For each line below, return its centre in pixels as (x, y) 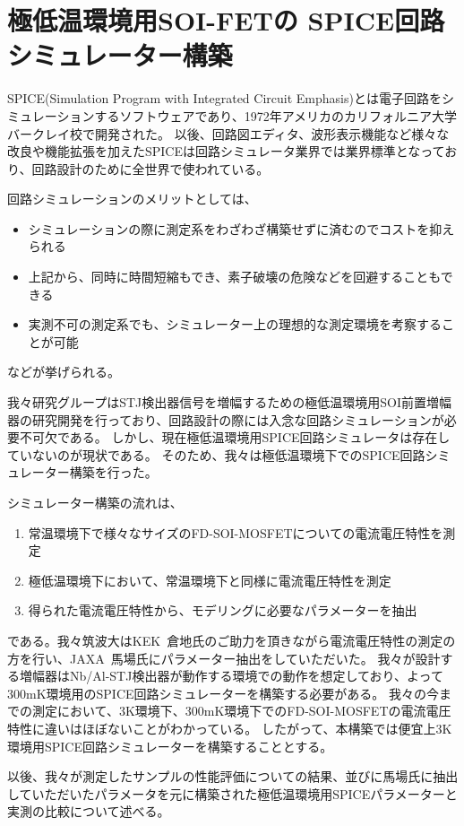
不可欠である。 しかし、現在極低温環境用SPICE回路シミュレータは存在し (235, 437)
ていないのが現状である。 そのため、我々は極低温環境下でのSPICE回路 (216, 454)
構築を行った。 (113, 472)
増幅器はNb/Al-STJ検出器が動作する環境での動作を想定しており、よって (231, 676)
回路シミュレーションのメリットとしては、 (132, 199)
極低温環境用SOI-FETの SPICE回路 (226, 20)
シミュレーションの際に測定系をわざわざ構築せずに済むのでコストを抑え (241, 228)
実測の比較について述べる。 (89, 811)
